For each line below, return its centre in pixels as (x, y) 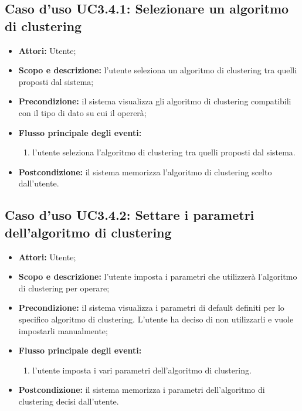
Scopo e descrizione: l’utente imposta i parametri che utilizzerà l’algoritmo (158, 276)
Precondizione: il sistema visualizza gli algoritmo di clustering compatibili (155, 101)
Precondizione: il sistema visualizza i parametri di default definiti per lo (151, 308)
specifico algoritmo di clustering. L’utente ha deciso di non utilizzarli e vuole (156, 319)
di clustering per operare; (64, 288)
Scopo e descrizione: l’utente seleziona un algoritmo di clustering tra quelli (158, 70)
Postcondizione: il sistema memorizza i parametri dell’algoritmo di (142, 390)
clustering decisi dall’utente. (69, 401)
